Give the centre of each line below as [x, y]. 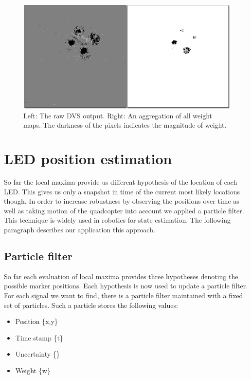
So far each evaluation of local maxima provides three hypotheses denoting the [121, 276]
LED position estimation [88, 159]
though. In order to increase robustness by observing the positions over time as [122, 201]
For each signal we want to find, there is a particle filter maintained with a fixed [124, 295]
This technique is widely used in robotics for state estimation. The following [117, 220]
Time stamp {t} [39, 337]
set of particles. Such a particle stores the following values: [91, 305]
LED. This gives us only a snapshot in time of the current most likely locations [122, 191]
